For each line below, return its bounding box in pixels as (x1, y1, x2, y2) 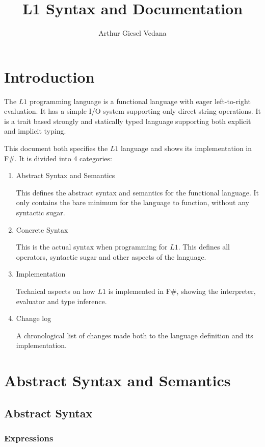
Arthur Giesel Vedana (98, 28, 167, 38)
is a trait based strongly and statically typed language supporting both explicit (4, 115, 251, 126)
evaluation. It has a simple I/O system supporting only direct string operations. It (4, 106, 261, 116)
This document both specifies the (4, 143, 108, 154)
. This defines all (178, 241, 230, 252)
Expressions (4, 432, 54, 444)
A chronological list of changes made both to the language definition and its (16, 330, 253, 340)
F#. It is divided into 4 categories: (4, 153, 112, 163)
